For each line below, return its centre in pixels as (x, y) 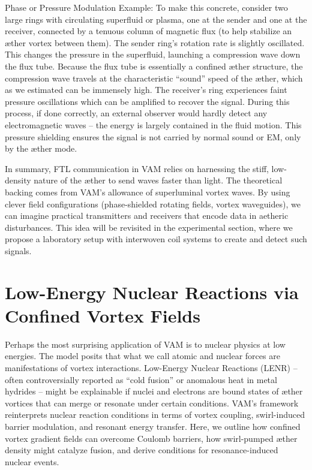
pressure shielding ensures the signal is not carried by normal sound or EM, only (153, 136)
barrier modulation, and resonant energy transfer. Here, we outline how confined (153, 426)
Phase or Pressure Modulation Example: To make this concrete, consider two (146, 7)
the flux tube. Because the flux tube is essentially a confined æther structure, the (154, 66)
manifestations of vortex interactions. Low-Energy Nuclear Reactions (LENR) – (151, 367)
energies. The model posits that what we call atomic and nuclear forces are (142, 356)
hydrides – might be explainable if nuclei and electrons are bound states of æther (154, 391)
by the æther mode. (41, 148)
